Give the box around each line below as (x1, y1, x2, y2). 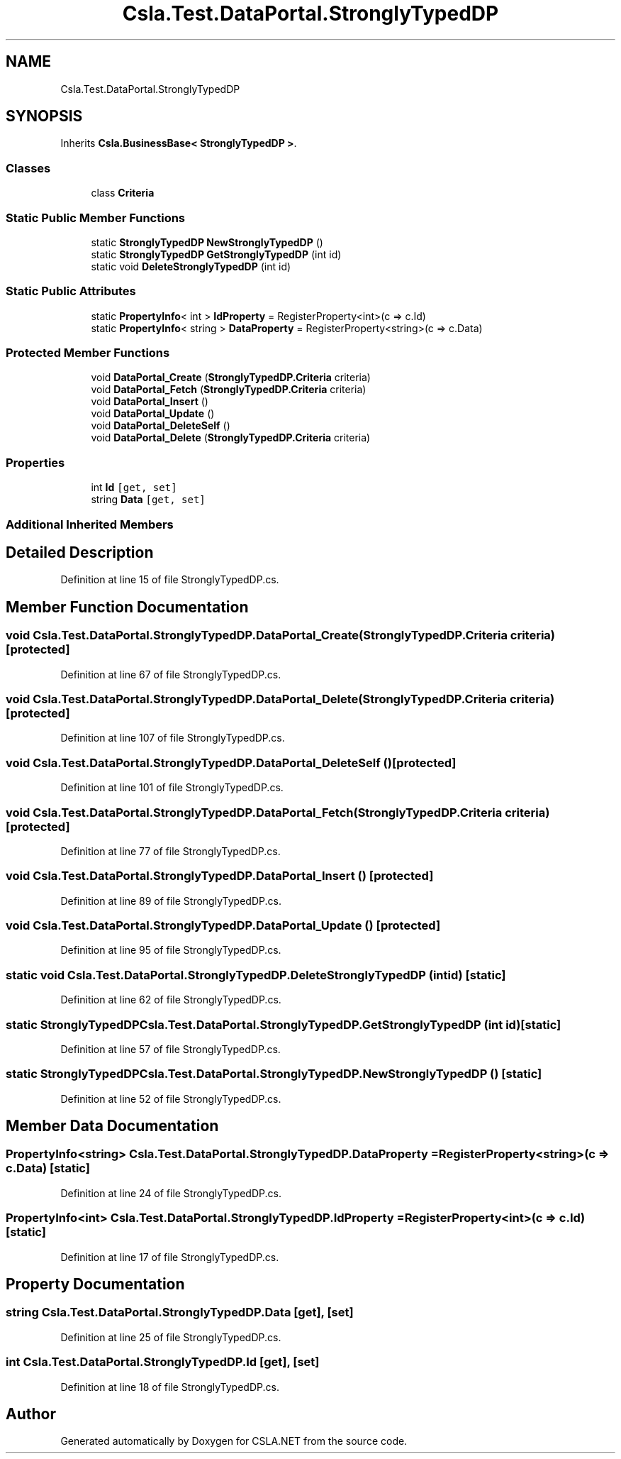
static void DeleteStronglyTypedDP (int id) (91, 260, 291, 272)
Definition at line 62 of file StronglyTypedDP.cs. (60, 993, 281, 1006)
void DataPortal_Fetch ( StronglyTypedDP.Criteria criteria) (91, 383, 367, 396)
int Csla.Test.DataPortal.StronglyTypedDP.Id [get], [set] (6, 1355, 320, 1370)
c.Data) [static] (6, 1161, 90, 1176)
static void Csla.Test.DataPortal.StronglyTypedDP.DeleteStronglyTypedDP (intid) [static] (6, 967, 506, 982)
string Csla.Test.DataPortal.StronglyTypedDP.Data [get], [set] (6, 1305, 354, 1320)
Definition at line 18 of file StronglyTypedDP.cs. (60, 1380, 279, 1393)
